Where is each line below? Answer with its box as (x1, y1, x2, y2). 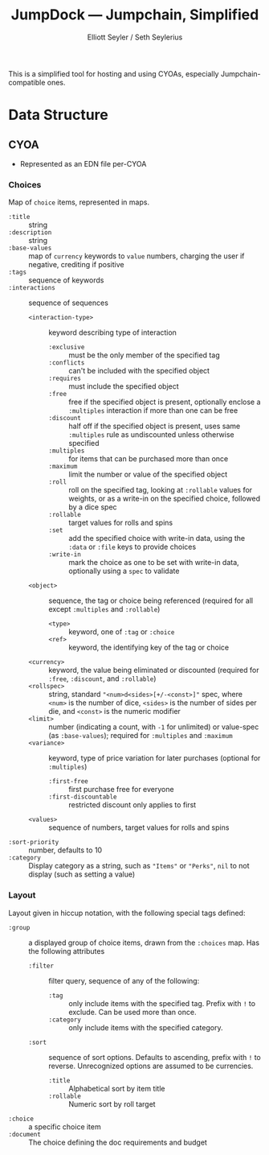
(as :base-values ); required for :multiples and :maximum (48, 731, 233, 740)
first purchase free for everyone (68, 785, 174, 794)
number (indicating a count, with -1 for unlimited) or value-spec (48, 722, 259, 732)
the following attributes (28, 946, 105, 955)
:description (8, 229, 52, 237)
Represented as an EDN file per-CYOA (19, 159, 147, 168)
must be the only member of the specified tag (68, 350, 220, 360)
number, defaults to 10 (28, 845, 103, 855)
